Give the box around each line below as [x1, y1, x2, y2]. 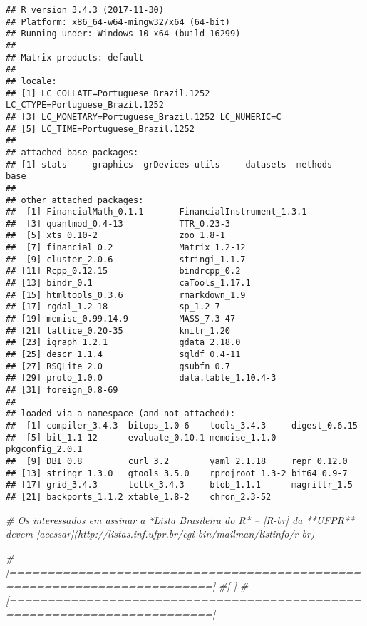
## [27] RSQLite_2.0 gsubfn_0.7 [6, 361, 230, 371]
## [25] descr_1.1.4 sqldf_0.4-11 [6, 349, 241, 360]
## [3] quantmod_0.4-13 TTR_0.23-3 [6, 218, 230, 229]
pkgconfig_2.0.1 [6, 444, 83, 455]
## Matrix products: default [6, 52, 144, 63]
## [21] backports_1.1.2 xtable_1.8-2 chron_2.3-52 [6, 491, 272, 502]
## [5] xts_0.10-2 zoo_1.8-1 [6, 230, 225, 241]
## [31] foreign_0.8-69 [6, 385, 118, 395]
